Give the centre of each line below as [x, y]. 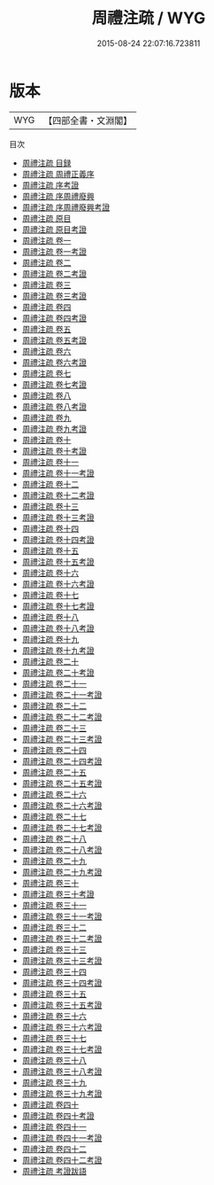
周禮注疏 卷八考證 [54, 406]
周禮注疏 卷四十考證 [58, 1115]
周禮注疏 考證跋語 [54, 1171]
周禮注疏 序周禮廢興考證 [66, 207]
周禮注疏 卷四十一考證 [62, 1138]
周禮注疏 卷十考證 [54, 451]
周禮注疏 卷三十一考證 [62, 916]
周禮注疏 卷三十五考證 [62, 1005]
